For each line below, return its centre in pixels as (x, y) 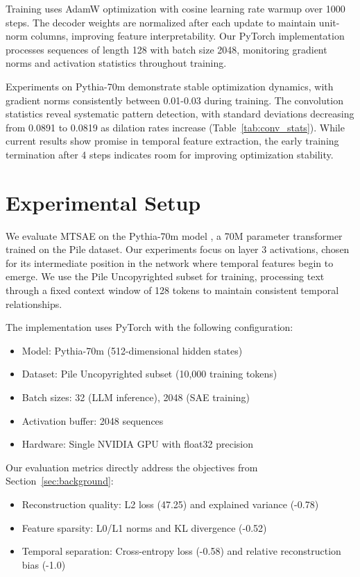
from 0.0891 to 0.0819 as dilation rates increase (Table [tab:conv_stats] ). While (175, 127)
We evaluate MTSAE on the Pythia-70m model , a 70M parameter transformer (174, 235)
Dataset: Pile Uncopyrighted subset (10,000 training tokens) (149, 374)
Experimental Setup (103, 202)
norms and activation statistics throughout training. (116, 63)
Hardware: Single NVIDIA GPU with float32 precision (137, 444)
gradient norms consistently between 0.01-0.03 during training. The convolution (174, 100)
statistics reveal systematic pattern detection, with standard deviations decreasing (180, 114)
